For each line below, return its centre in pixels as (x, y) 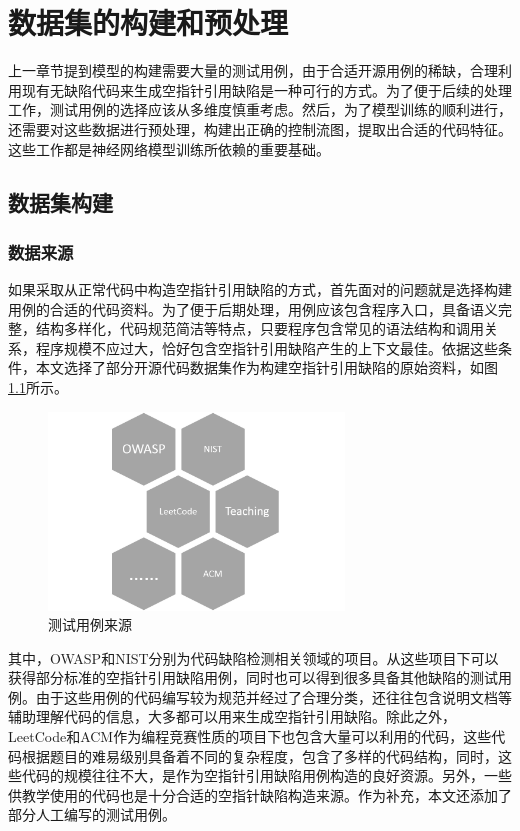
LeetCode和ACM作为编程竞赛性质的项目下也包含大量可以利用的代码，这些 (250, 736)
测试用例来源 (90, 624)
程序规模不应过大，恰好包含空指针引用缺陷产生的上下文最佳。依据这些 (266, 347)
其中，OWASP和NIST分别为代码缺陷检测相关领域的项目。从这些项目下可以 (253, 657)
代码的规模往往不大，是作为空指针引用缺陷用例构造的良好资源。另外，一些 (266, 775)
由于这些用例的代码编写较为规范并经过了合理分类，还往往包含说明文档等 (273, 696)
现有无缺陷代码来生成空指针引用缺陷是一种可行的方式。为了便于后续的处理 (266, 89)
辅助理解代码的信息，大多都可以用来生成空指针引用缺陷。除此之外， (232, 716)
